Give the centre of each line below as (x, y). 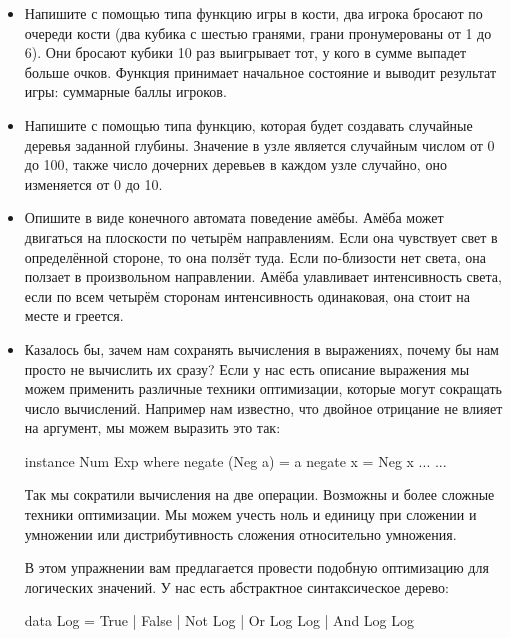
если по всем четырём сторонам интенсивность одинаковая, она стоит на (247, 295)
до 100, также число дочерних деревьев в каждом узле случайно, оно (235, 164)
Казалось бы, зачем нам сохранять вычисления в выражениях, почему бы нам (261, 348)
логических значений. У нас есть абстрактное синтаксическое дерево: (236, 586)
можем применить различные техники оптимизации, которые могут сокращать (263, 388)
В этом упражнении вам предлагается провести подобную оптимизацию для (256, 567)
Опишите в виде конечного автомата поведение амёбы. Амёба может (234, 217)
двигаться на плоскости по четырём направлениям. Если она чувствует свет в (261, 236)
